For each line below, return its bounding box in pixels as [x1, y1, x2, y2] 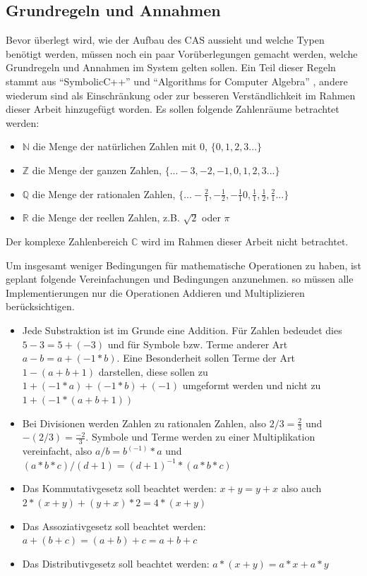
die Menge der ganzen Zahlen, [32, 162, 162, 177]
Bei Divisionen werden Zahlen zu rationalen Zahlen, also [22, 415, 266, 430]
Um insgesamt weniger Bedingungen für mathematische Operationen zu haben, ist [6, 257, 361, 272]
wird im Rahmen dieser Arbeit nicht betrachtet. [140, 233, 349, 248]
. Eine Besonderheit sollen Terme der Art [116, 350, 295, 365]
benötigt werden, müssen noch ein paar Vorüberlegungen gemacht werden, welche [6, 46, 358, 61]
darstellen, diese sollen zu [98, 364, 208, 379]
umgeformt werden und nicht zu [182, 378, 321, 393]
